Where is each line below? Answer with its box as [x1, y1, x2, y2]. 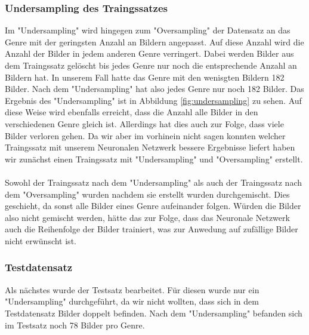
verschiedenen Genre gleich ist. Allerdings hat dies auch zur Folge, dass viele [5, 117, 284, 130]
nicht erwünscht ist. [5, 234, 76, 247]
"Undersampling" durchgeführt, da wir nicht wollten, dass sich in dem [5, 295, 259, 308]
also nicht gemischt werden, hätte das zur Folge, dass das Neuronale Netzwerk [5, 211, 290, 223]
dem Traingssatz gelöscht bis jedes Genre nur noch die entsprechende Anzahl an [5, 59, 297, 71]
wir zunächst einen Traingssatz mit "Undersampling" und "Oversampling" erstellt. [5, 152, 303, 165]
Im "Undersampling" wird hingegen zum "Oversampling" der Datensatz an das [5, 24, 291, 36]
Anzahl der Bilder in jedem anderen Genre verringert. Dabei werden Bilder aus [5, 47, 294, 60]
